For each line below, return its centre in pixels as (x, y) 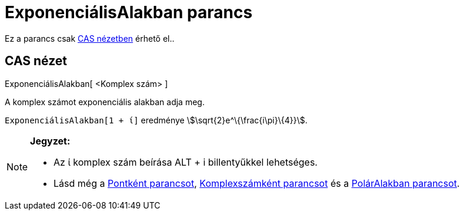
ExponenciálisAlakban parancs (129, 12)
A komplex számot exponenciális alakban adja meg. (105, 102)
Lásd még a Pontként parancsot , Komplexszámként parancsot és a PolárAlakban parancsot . (257, 183)
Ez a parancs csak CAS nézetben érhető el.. (90, 38)
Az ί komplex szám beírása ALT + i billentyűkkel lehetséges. (186, 162)
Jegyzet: (50, 141)
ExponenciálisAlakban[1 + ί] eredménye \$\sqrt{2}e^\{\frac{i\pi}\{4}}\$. (156, 120)
